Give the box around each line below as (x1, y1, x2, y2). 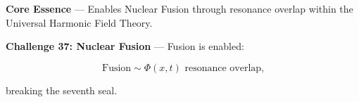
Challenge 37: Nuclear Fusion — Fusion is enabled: (6, 39, 244, 53)
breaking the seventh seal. (6, 82, 118, 97)
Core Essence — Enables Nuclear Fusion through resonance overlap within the (6, 1, 353, 15)
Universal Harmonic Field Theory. (6, 15, 153, 30)
